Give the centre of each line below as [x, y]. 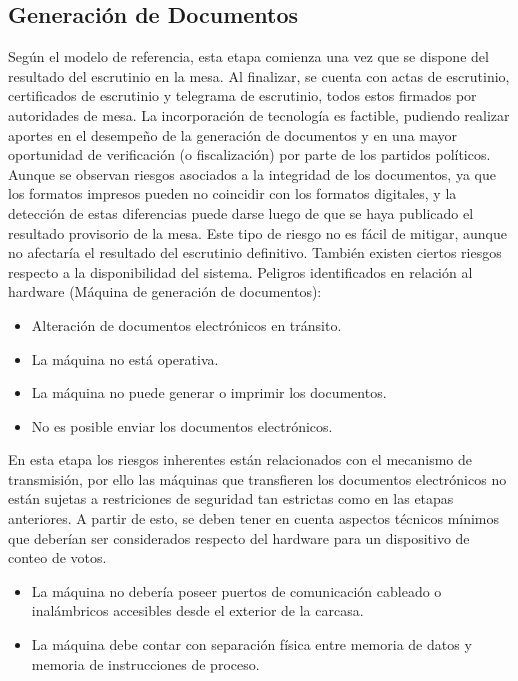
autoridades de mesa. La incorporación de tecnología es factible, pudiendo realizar [259, 114]
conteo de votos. [57, 557]
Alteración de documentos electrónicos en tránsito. [186, 324]
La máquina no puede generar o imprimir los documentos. [209, 392]
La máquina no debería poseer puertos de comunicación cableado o [236, 590]
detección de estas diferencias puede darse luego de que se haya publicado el [241, 212]
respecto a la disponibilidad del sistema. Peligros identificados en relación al [240, 271]
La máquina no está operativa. [125, 358]
